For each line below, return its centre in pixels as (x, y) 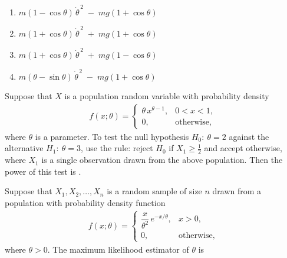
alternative (24, 148)
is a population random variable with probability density (167, 96)
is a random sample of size (154, 191)
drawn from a (237, 191)
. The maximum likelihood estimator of (118, 249)
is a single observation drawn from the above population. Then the (162, 160)
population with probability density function (85, 203)
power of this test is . (43, 171)
